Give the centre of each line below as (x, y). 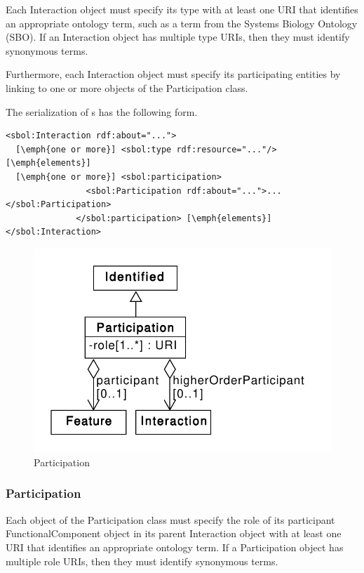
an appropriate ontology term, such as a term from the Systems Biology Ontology (182, 23)
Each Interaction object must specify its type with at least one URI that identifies (182, 9)
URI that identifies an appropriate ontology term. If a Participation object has (175, 547)
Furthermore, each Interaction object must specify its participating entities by (173, 74)
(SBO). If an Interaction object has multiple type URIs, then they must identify (178, 37)
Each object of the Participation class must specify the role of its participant (170, 519)
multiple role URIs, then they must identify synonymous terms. (142, 561)
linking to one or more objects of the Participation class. (127, 87)
